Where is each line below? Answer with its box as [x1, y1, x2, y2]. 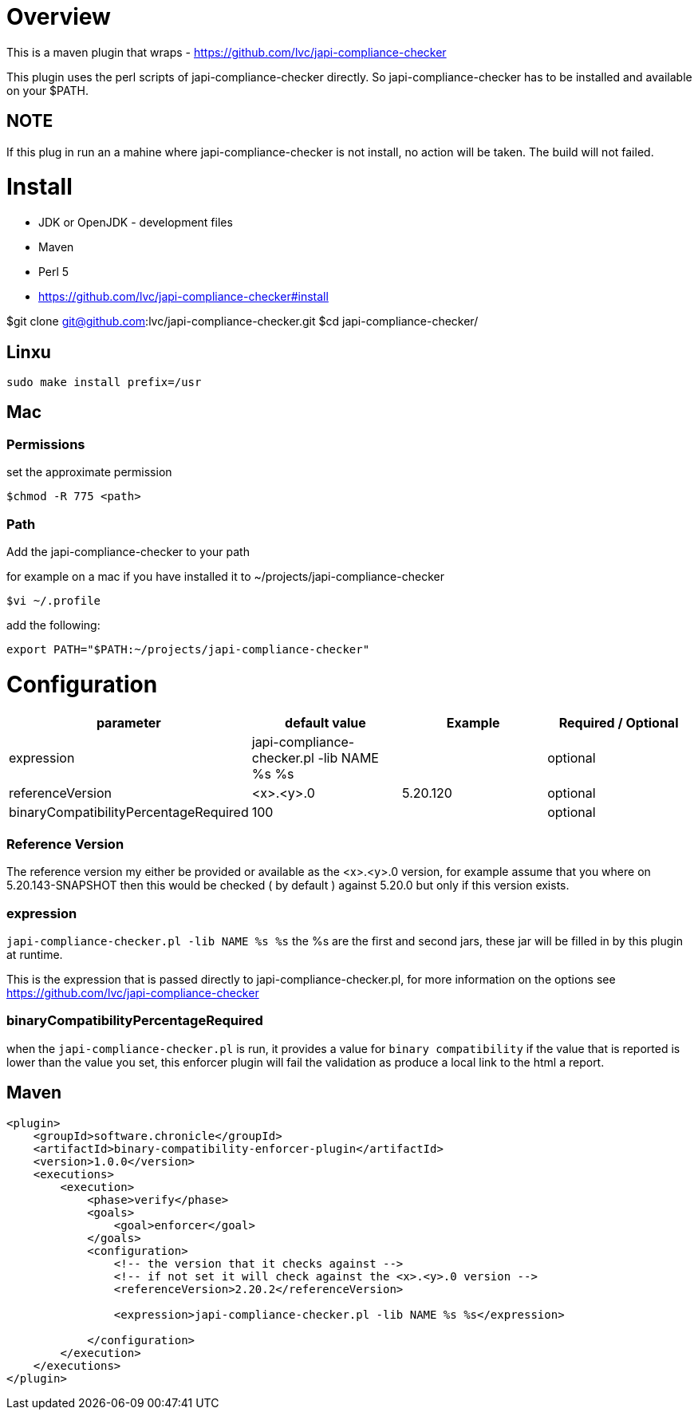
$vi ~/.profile [6, 594, 101, 607]
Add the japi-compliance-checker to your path [6, 544, 250, 558]
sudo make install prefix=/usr [6, 375, 202, 389]
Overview [6, 3, 111, 30]
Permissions [6, 436, 85, 452]
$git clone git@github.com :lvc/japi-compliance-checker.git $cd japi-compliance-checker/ [6, 314, 479, 329]
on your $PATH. [6, 83, 89, 97]
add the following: [6, 617, 101, 632]
